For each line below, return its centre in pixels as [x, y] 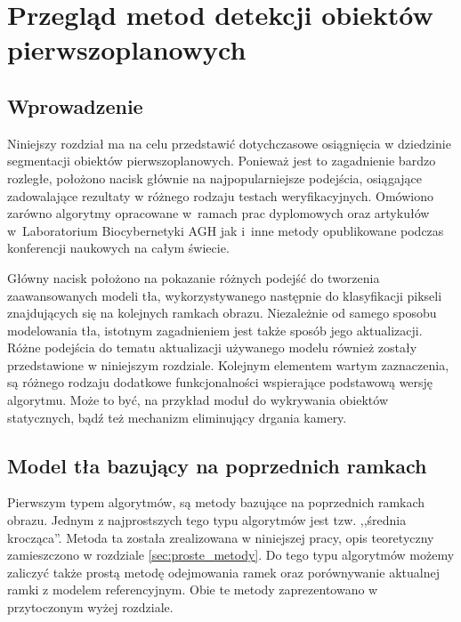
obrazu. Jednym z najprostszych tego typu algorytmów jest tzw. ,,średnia [207, 520]
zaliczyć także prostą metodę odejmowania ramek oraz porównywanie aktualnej [223, 572]
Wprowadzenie [75, 105]
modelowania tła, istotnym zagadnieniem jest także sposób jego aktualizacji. [215, 330]
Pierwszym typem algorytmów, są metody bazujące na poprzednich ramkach [216, 502]
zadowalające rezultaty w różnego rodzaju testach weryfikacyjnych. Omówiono [220, 195]
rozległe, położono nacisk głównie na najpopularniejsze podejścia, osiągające [215, 178]
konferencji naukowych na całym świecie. [118, 248]
